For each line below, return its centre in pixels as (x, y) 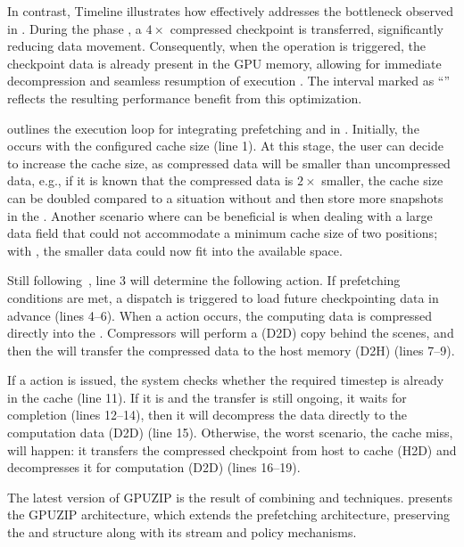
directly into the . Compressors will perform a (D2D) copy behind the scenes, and (231, 333)
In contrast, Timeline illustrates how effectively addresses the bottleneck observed (230, 11)
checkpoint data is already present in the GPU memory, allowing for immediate (224, 63)
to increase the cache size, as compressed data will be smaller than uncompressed (229, 163)
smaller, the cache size (382, 180)
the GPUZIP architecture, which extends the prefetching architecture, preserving (228, 514)
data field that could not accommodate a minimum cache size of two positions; (223, 233)
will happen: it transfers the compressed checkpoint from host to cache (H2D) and (232, 449)
